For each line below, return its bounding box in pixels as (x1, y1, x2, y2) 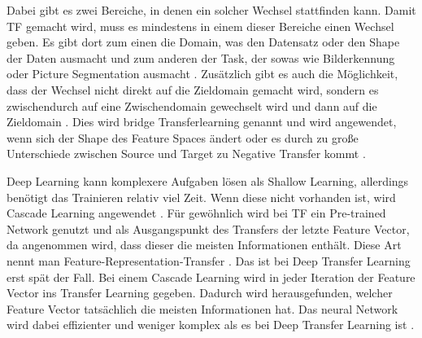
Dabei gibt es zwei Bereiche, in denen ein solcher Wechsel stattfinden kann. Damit (7, 2, 416, 18)
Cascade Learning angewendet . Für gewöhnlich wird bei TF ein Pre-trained (7, 204, 386, 222)
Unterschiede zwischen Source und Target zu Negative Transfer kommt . (7, 145, 366, 162)
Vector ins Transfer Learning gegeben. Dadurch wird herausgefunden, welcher (7, 284, 393, 301)
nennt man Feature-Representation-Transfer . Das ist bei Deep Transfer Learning (7, 252, 411, 269)
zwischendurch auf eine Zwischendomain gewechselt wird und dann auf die (7, 97, 377, 114)
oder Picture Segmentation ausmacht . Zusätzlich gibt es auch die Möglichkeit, (7, 65, 398, 82)
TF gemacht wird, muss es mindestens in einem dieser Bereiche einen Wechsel (7, 17, 394, 34)
